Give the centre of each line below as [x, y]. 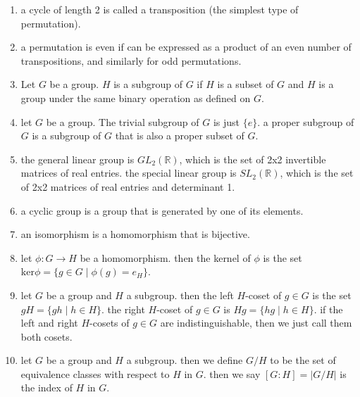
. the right [123, 309]
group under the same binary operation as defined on [136, 97]
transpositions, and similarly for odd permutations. [131, 60]
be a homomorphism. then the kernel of [165, 257]
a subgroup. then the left [180, 295]
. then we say [232, 373]
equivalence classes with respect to [95, 373]
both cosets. [46, 336]
